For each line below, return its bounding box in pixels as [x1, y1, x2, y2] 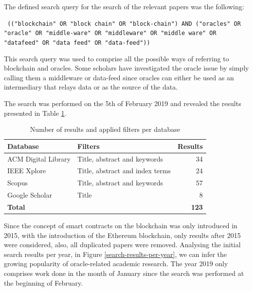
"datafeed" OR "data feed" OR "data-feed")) [4, 39, 150, 46]
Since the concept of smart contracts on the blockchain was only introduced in [4, 220, 237, 231]
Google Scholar [7, 190, 52, 200]
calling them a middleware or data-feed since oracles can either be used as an [4, 72, 234, 82]
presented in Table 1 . [4, 108, 67, 118]
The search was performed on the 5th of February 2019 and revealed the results [4, 98, 241, 108]
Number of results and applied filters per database [30, 124, 180, 134]
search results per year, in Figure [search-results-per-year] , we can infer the [4, 249, 227, 259]
